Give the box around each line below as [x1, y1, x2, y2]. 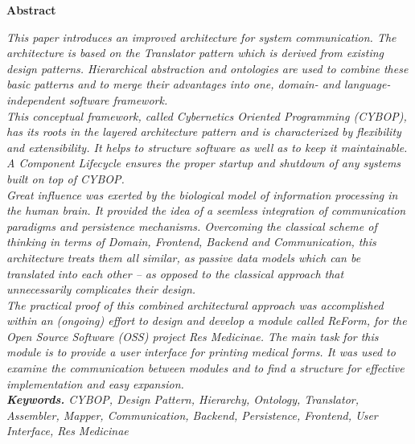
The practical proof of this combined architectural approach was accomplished [6, 296, 384, 313]
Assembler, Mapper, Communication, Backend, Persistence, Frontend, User [6, 406, 378, 423]
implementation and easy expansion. [6, 375, 184, 392]
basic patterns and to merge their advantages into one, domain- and [6, 76, 340, 92]
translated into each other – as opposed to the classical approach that [6, 265, 344, 282]
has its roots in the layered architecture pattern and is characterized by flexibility [6, 123, 401, 140]
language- [343, 76, 391, 92]
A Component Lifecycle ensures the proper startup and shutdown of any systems [6, 154, 401, 171]
